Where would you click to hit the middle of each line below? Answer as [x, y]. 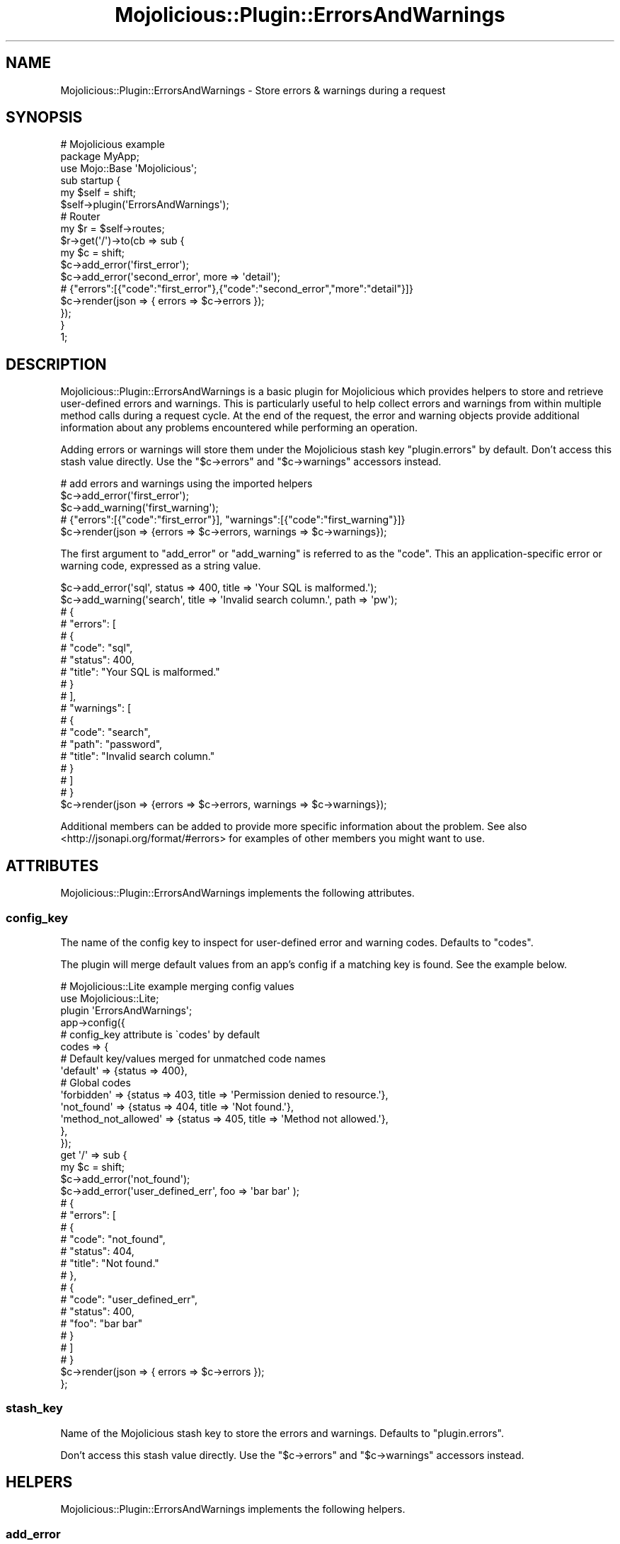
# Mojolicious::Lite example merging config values [177, 986]
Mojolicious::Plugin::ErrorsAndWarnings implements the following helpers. [233, 1509]
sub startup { [91, 181]
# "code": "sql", [97, 648]
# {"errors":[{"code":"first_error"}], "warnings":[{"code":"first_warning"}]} [233, 520]
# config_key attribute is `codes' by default [160, 1034]
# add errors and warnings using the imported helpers [186, 484]
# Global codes [96, 1082]
